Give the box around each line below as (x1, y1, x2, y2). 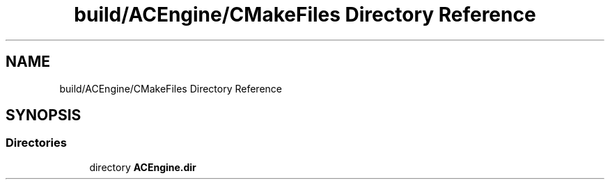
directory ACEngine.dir (89, 161, 196, 173)
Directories (6, 136, 67, 150)
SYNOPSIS (6, 106, 81, 124)
